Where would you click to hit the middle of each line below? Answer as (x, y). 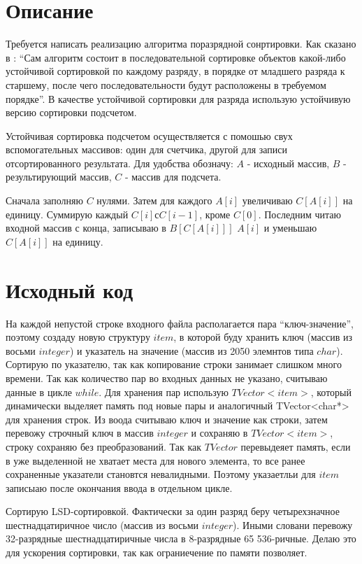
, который (331, 392)
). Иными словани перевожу (293, 524)
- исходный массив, (288, 163)
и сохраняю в (219, 433)
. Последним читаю (300, 214)
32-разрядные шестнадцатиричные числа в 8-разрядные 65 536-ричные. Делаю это (181, 538)
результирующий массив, (59, 177)
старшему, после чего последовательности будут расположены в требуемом (166, 84)
